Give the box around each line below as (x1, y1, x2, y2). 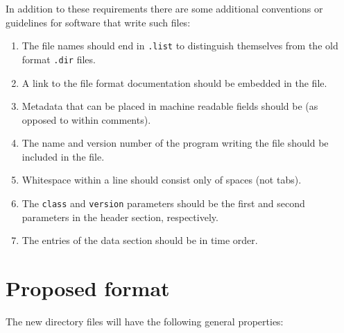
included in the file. (21, 149, 105, 163)
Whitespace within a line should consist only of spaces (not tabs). (21, 172, 302, 187)
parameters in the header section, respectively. (21, 209, 218, 224)
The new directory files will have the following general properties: (6, 314, 284, 329)
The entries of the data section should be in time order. (21, 233, 258, 247)
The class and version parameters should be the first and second (21, 196, 305, 211)
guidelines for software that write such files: (6, 15, 191, 29)
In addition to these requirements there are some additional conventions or (6, 1, 323, 15)
